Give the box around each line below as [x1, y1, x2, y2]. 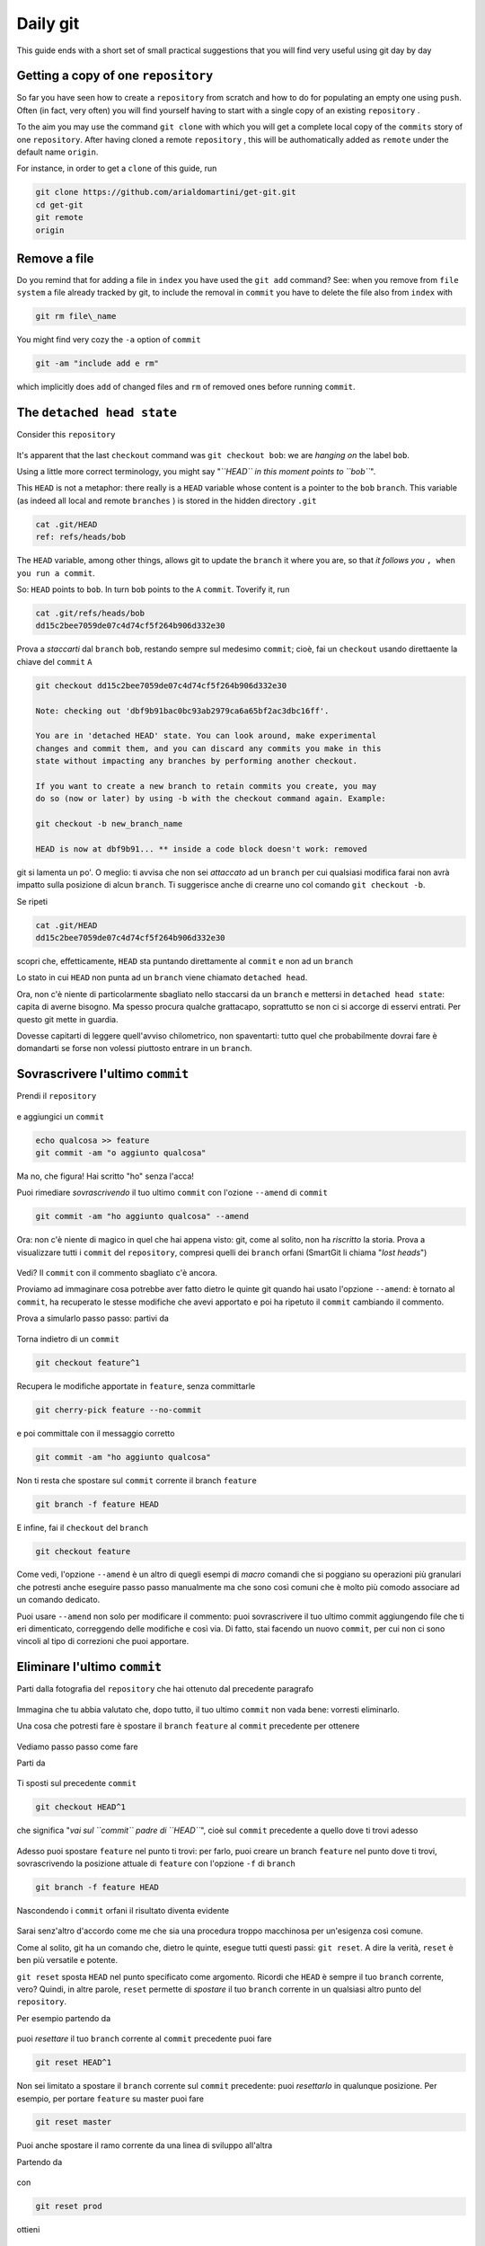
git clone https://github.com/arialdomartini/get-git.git [35, 187, 296, 198]
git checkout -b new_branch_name [35, 818, 183, 829]
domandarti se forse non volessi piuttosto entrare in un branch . [16, 1043, 252, 1054]
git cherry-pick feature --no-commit [35, 1404, 202, 1415]
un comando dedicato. [16, 1595, 101, 1605]
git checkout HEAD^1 [35, 1802, 126, 1812]
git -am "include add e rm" [35, 358, 159, 368]
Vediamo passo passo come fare [16, 1741, 138, 1752]
